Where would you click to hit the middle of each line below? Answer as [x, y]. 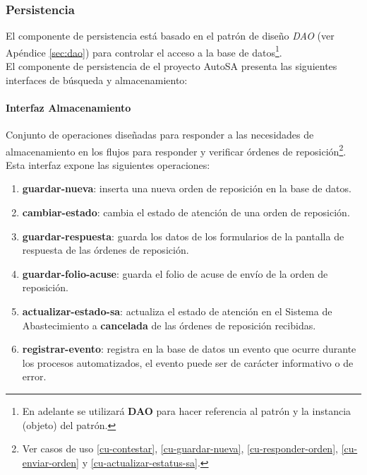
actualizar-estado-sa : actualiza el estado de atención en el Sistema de [177, 311]
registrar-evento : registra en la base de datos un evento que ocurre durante [189, 349]
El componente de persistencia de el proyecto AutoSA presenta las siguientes [172, 66]
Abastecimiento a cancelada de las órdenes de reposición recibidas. [169, 325]
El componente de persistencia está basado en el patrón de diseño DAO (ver [170, 36]
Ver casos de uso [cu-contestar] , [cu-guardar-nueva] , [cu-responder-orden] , [180, 448]
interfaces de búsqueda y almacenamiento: [97, 80]
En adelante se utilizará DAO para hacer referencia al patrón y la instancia [187, 411]
